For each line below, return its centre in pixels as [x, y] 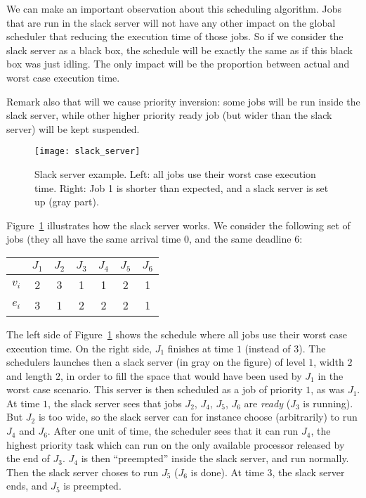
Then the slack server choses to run [83, 472]
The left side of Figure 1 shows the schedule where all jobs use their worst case [177, 334]
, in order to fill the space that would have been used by [181, 375]
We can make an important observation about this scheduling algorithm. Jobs [174, 8]
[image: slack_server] [87, 152]
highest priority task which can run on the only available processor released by [176, 444]
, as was [328, 389]
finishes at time [201, 348]
